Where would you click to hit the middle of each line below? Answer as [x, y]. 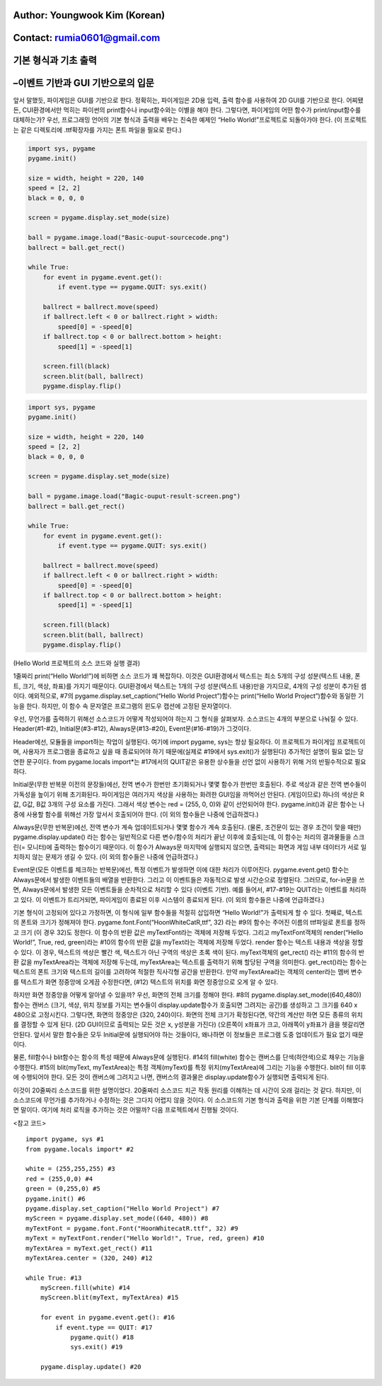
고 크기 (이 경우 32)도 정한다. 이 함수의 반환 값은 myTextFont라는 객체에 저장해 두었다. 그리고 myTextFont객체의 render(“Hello [188, 932]
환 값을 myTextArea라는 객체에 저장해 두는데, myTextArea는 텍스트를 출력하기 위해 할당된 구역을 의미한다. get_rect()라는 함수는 [190, 961]
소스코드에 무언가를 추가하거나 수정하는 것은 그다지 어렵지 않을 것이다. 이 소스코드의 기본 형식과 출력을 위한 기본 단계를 [176, 1100]
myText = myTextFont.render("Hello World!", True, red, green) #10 [145, 1238]
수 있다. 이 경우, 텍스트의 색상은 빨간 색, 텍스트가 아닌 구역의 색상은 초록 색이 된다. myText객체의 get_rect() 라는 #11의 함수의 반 [189, 952]
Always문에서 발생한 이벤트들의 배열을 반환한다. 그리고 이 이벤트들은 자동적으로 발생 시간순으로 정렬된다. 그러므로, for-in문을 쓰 [189, 879]
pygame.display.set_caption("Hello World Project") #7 [123, 1208]
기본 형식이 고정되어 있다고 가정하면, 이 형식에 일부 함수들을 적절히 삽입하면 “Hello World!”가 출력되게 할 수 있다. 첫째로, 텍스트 [188, 913]
